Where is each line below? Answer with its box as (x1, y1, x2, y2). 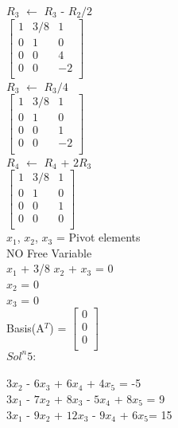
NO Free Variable (6, 244, 92, 261)
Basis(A (6, 319, 44, 336)
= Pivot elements (56, 229, 141, 245)
